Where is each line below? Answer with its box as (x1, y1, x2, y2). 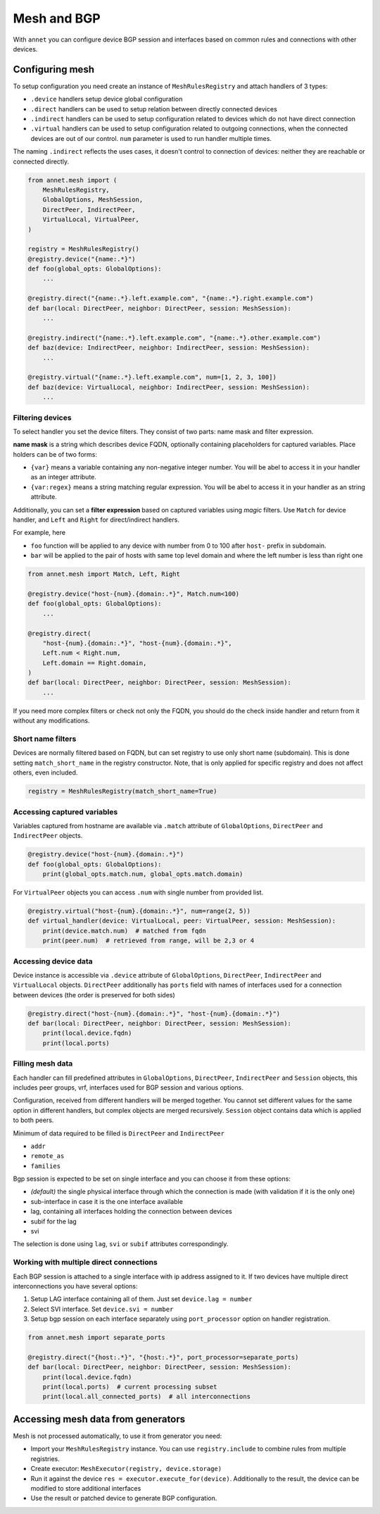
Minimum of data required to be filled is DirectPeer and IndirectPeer (13, 1128, 225, 1138)
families (30, 1162, 61, 1170)
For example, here (13, 529, 66, 537)
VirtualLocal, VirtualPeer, (42, 216, 140, 223)
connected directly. (13, 157, 70, 166)
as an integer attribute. (30, 473, 96, 481)
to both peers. (13, 1116, 54, 1124)
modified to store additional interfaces (30, 1484, 141, 1492)
